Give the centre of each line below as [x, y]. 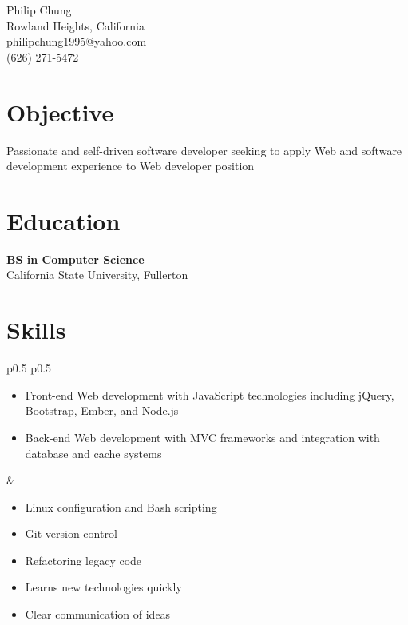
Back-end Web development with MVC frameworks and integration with [202, 437]
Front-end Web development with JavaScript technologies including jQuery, [210, 394]
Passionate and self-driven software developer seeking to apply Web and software [204, 150]
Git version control [71, 533]
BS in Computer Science [75, 259]
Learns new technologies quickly [103, 587]
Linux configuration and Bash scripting [121, 506]
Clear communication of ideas [98, 614]
